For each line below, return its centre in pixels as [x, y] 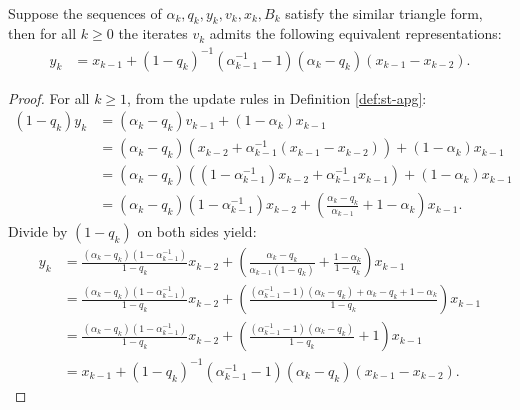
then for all [42, 33]
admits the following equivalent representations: [355, 33]
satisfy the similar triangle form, [384, 12]
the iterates [153, 33]
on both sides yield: [197, 231]
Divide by [38, 231]
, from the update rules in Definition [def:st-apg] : [277, 97]
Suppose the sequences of [85, 12]
